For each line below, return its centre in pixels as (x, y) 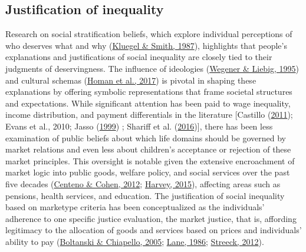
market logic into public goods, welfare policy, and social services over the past (148, 172)
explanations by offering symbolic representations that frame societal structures (149, 92)
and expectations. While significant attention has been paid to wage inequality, (148, 103)
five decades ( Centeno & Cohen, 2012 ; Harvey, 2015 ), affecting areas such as (143, 183)
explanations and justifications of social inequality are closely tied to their (139, 57)
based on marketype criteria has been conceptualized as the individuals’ (135, 207)
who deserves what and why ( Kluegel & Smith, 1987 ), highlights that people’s (146, 45)
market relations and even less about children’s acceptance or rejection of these (148, 149)
